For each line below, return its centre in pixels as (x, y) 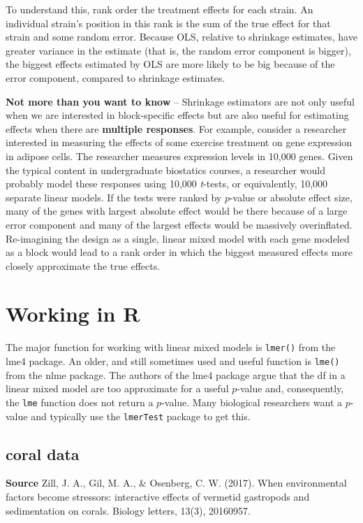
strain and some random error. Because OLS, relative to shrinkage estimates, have (181, 37)
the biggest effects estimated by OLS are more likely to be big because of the (170, 64)
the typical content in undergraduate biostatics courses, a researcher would (165, 170)
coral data (43, 453)
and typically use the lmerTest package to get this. (141, 416)
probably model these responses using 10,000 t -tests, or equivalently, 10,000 (167, 184)
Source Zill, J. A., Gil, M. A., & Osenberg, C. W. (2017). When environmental (176, 483)
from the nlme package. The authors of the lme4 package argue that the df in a (176, 374)
